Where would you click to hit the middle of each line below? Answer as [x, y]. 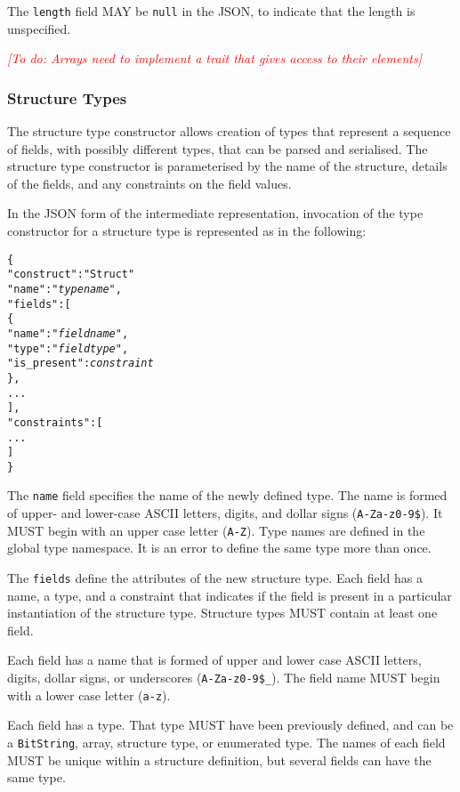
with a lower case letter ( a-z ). [89, 695]
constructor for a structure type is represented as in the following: [187, 231]
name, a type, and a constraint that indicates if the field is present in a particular [230, 595]
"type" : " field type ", [68, 348]
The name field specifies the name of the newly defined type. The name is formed [227, 495]
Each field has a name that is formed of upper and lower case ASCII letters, [214, 660]
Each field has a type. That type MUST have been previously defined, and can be [230, 725]
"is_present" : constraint [81, 364]
